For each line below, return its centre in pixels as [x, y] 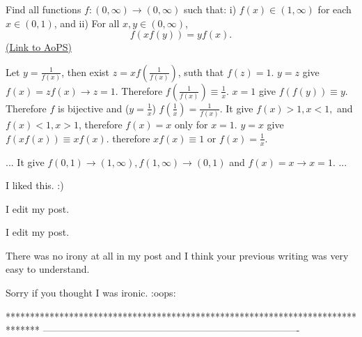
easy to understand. [48, 269]
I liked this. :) [35, 185]
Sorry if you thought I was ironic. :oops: [91, 293]
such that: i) [210, 9]
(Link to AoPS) [39, 47]
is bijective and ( [94, 108]
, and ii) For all [87, 23]
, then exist [86, 72]
